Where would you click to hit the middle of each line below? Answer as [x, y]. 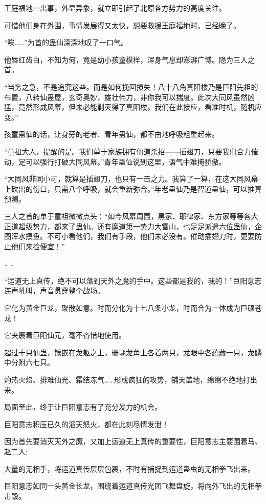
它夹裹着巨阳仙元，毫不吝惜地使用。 [65, 335]
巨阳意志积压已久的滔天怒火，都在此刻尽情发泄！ [86, 424]
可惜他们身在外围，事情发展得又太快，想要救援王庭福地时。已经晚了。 [122, 25]
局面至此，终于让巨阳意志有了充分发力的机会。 [83, 407]
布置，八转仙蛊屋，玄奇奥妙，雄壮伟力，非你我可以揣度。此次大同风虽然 [126, 97]
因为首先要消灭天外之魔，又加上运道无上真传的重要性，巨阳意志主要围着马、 [133, 441]
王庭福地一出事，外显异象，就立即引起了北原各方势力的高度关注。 [115, 8]
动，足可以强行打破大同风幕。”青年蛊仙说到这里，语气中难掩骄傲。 [115, 161]
